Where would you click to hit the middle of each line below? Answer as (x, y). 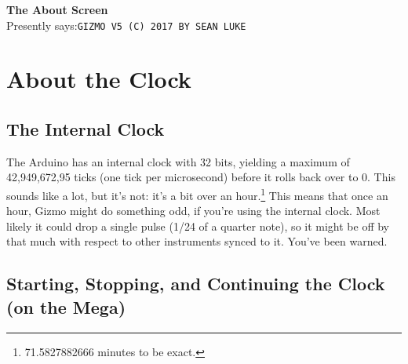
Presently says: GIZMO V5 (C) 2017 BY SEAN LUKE (126, 25)
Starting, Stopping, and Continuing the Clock (196, 284)
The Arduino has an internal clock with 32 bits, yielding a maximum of (178, 161)
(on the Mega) (66, 306)
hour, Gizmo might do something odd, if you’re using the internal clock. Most (193, 211)
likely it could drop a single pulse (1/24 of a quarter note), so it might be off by (198, 226)
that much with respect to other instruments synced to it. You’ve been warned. (197, 241)
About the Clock (99, 79)
